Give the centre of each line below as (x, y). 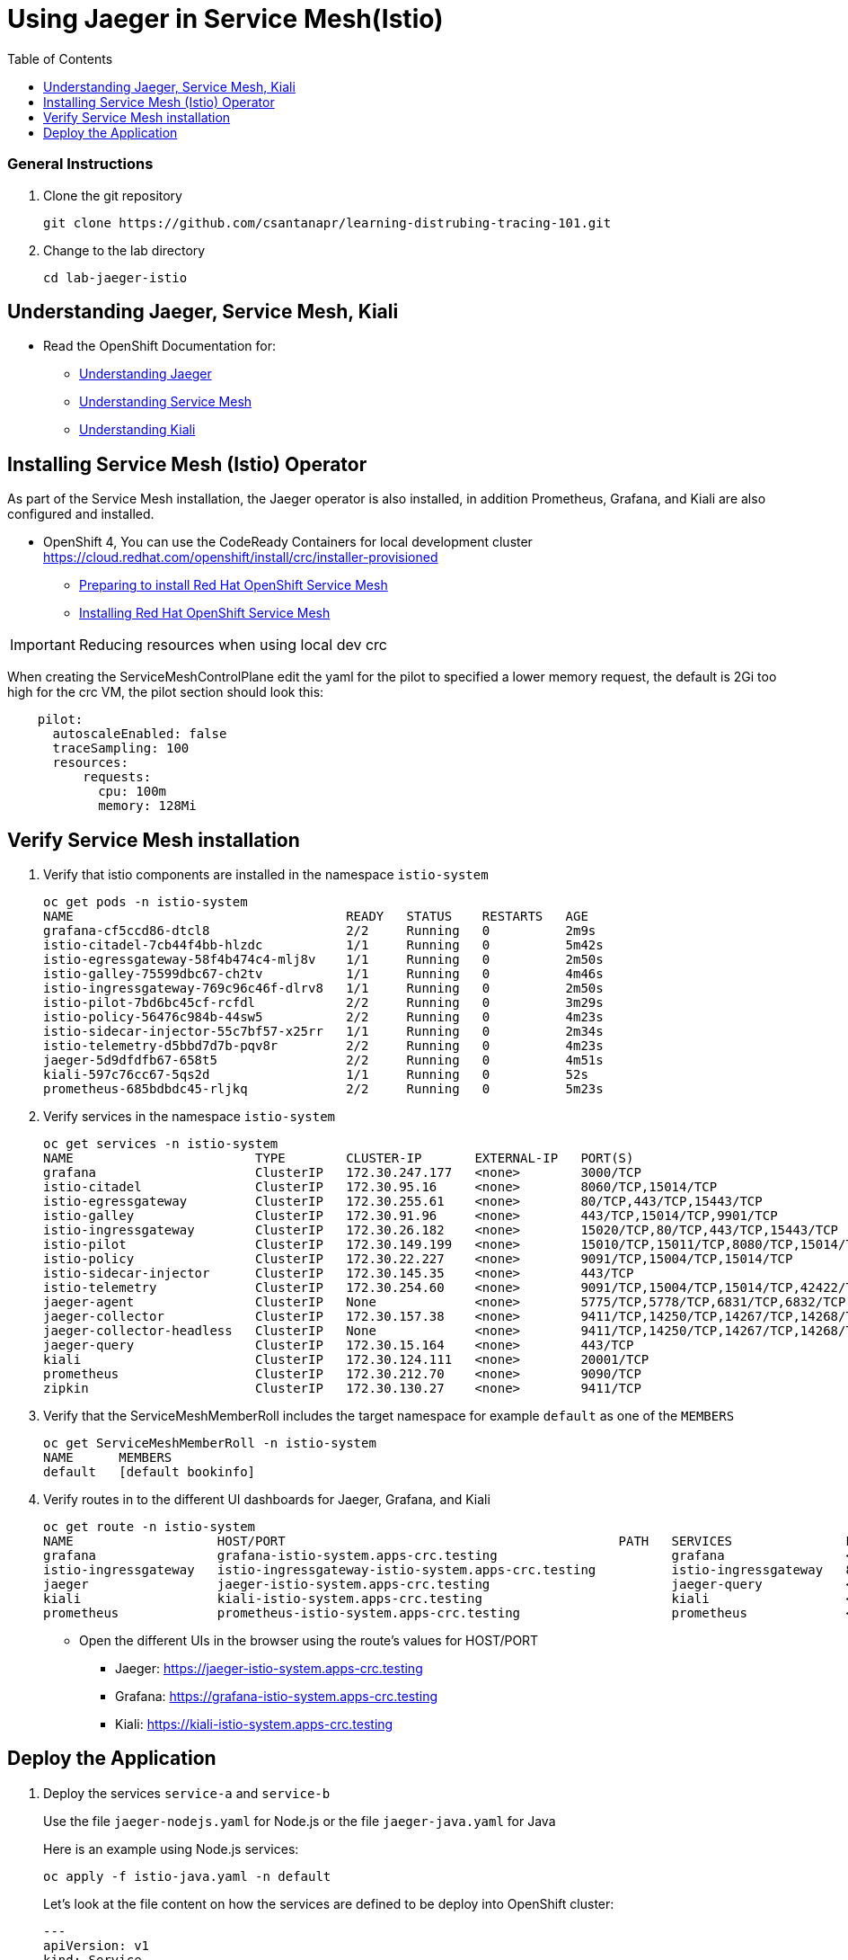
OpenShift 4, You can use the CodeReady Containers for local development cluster (288, 542)
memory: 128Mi (147, 806)
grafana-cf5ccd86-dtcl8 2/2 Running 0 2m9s (320, 931)
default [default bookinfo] (150, 1472)
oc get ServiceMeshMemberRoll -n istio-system (210, 1443)
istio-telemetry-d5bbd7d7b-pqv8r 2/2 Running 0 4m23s (323, 1046)
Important (43, 645)
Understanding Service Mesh (166, 402)
